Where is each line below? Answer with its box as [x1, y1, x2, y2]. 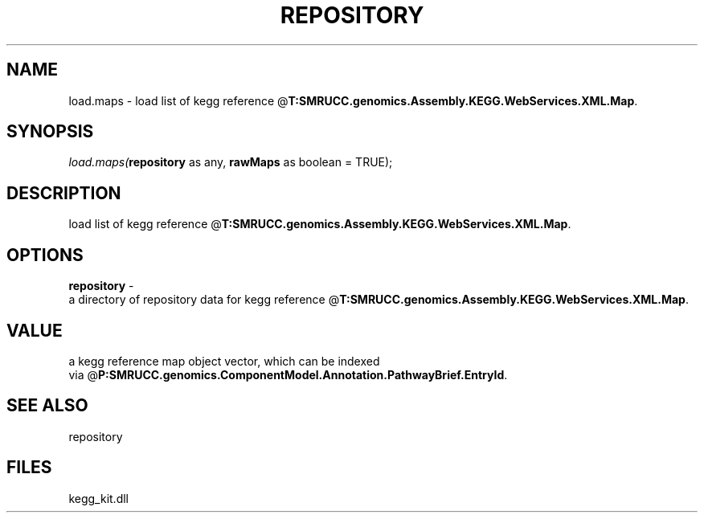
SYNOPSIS [6, 121, 94, 142]
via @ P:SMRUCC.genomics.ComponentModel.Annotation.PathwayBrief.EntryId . [68, 367, 508, 382]
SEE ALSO [6, 395, 88, 416]
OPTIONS [6, 244, 84, 265]
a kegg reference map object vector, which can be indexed [68, 353, 380, 368]
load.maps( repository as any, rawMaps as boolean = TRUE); [68, 155, 393, 170]
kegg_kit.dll [68, 491, 129, 505]
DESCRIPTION [6, 182, 121, 203]
